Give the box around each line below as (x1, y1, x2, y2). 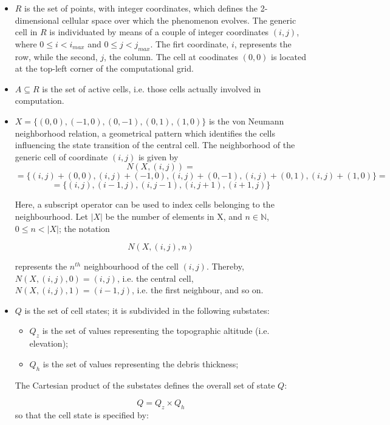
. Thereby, (206, 260, 244, 273)
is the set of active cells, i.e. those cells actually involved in (42, 82, 261, 95)
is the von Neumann (208, 114, 284, 127)
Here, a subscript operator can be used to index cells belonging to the (15, 198, 275, 211)
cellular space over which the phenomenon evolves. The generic (61, 13, 296, 26)
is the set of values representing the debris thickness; (43, 357, 239, 370)
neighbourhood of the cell (83, 260, 179, 273)
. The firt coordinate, (150, 37, 229, 50)
